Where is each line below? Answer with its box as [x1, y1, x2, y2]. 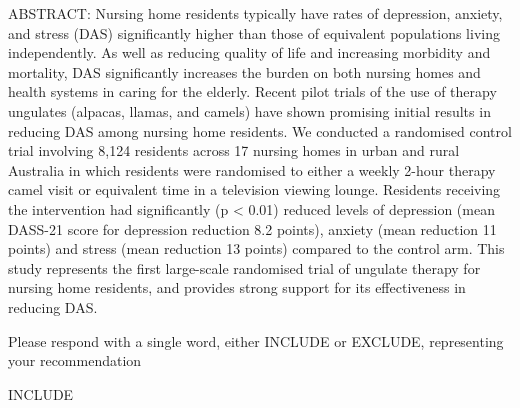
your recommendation [8, 350, 142, 371]
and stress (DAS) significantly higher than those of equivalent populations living [8, 22, 500, 43]
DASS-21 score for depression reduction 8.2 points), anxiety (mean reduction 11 [8, 218, 497, 239]
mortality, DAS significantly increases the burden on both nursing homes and [8, 61, 481, 82]
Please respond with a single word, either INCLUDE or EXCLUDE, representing [8, 330, 504, 351]
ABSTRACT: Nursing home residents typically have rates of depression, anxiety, [8, 3, 503, 23]
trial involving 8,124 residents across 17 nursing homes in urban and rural [8, 140, 460, 161]
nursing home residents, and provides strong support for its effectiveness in [8, 277, 466, 298]
